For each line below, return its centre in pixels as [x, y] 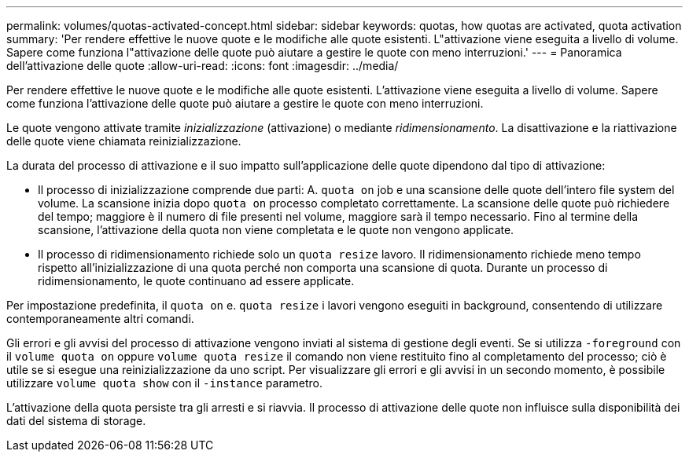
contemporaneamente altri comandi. [100, 319]
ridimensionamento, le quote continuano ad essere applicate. [196, 281]
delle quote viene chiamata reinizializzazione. [124, 141]
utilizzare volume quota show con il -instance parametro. [165, 383]
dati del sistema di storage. [76, 421]
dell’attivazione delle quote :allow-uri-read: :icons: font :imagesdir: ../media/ [203, 66]
